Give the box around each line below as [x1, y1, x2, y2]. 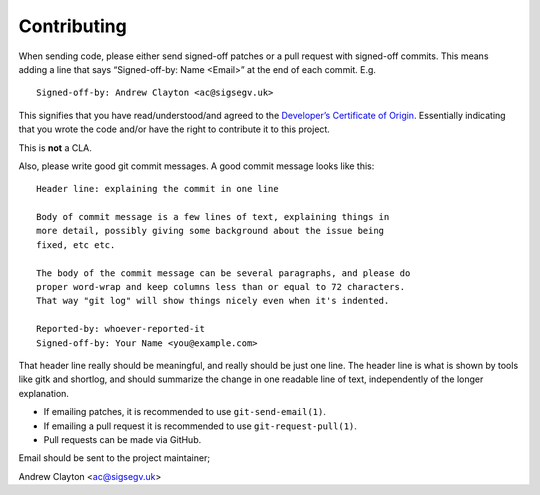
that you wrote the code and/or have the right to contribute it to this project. [18, 123, 330, 135]
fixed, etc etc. [36, 239, 116, 250]
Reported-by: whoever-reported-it [36, 323, 205, 335]
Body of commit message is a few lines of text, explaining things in [36, 211, 390, 223]
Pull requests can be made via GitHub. [43, 433, 202, 445]
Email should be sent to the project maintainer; [18, 452, 210, 464]
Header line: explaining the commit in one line [36, 183, 279, 195]
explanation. [18, 387, 70, 399]
